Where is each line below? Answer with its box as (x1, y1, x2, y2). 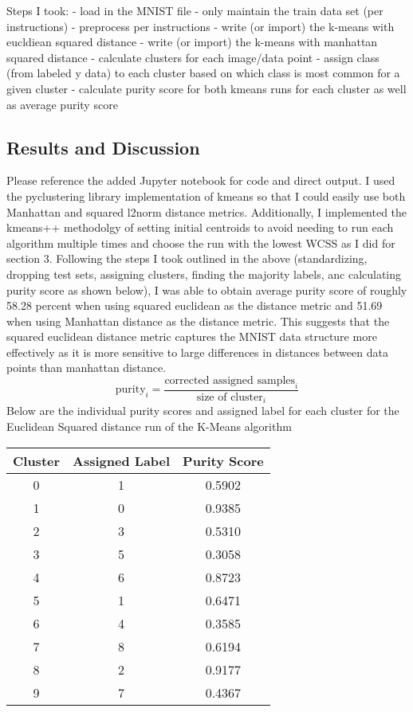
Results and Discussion (6, 135, 200, 159)
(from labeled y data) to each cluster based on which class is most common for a (6, 65, 400, 81)
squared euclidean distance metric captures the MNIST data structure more (6, 328, 377, 345)
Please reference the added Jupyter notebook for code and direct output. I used (6, 172, 395, 189)
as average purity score (6, 96, 118, 112)
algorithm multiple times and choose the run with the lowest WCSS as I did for (6, 234, 395, 251)
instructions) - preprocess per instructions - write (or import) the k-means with (6, 18, 395, 34)
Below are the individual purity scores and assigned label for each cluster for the (6, 402, 399, 419)
